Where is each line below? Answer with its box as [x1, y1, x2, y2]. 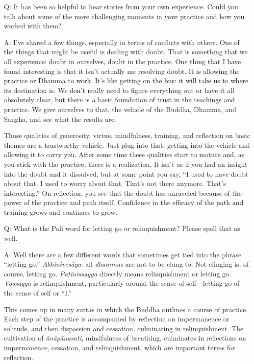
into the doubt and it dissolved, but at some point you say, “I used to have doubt [4, 168, 249, 179]
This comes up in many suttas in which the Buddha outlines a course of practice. [4, 304, 248, 314]
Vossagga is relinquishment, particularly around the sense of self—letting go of [4, 278, 240, 288]
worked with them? [4, 21, 62, 31]
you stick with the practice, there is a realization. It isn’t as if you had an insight [4, 159, 248, 169]
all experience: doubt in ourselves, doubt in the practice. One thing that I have [4, 56, 241, 66]
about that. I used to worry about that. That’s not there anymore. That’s [4, 178, 226, 188]
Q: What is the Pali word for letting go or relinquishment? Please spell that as [4, 223, 240, 233]
